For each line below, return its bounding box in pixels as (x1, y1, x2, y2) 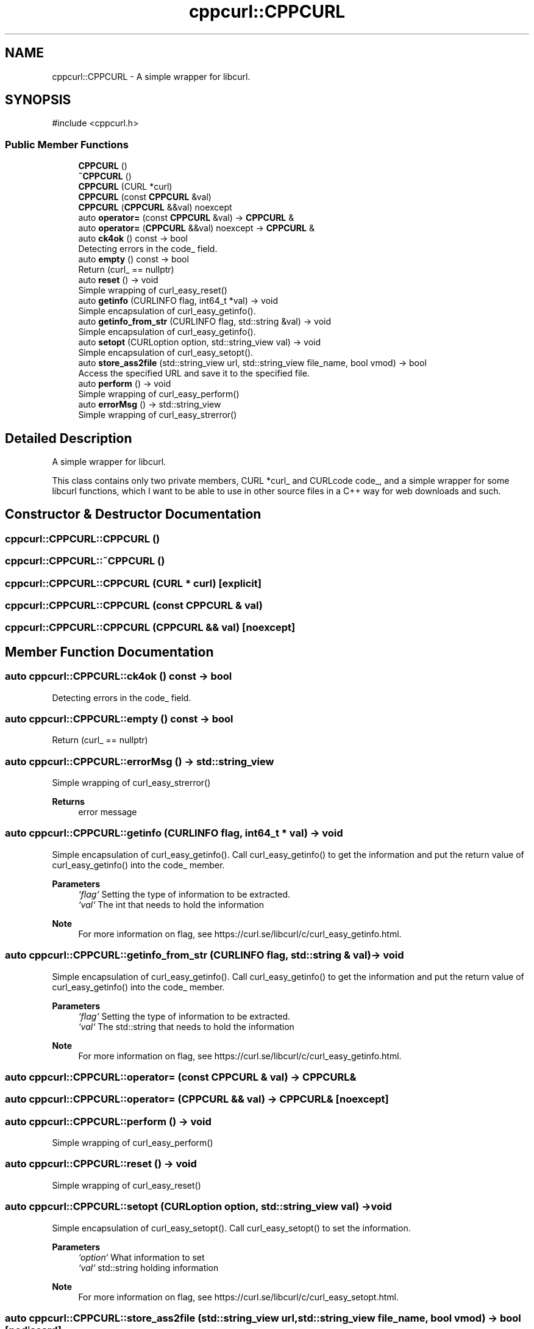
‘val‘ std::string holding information (78, 1262, 219, 1273)
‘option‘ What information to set (78, 1252, 205, 1262)
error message (78, 807, 137, 818)
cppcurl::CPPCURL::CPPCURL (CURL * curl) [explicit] (5, 577, 262, 589)
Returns (52, 796, 85, 807)
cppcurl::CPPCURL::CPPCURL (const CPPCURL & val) (5, 599, 263, 611)
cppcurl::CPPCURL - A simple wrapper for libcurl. (52, 71, 251, 82)
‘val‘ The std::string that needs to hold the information (78, 1021, 294, 1032)
